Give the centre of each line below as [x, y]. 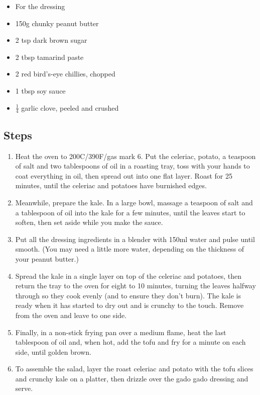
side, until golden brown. [53, 351]
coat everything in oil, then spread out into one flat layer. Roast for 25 [124, 175]
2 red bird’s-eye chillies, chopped [65, 74]
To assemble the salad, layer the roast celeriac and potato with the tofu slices [134, 369]
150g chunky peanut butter [57, 23]
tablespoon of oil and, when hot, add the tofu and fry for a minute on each [131, 342]
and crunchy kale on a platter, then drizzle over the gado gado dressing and [132, 378]
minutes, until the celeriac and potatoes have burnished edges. [111, 185]
